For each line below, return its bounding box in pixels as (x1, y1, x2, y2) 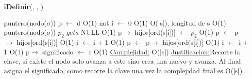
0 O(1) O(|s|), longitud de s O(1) (128, 17, 226, 27)
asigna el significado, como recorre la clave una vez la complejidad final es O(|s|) (4, 65, 243, 75)
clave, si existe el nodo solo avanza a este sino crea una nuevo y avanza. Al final (4, 56, 241, 66)
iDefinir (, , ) (4, 1, 44, 11)
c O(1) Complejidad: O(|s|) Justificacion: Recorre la (88, 46, 240, 56)
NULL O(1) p (81, 27, 122, 37)
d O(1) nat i (77, 17, 114, 27)
